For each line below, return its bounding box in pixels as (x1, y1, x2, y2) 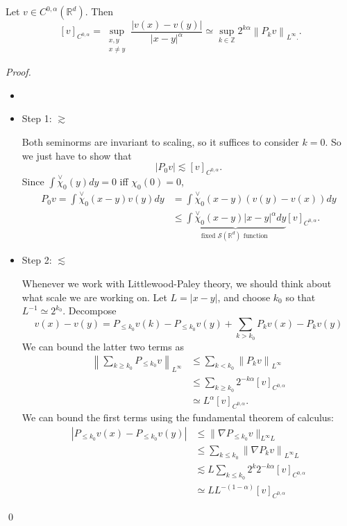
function (243, 232, 268, 239)
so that (285, 289, 316, 304)
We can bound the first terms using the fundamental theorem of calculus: (22, 410, 335, 425)
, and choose (217, 289, 271, 304)
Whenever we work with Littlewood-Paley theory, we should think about (22, 276, 332, 291)
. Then (85, 4, 114, 18)
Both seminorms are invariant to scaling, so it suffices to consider (22, 134, 299, 149)
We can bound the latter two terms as (22, 339, 184, 353)
